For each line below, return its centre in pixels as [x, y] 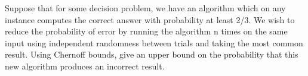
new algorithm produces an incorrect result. [85, 66]
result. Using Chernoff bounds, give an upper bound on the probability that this [152, 54]
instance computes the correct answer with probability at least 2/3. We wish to [150, 19]
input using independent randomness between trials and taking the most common [154, 42]
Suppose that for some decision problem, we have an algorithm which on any [145, 8]
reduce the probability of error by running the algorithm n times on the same [146, 31]
